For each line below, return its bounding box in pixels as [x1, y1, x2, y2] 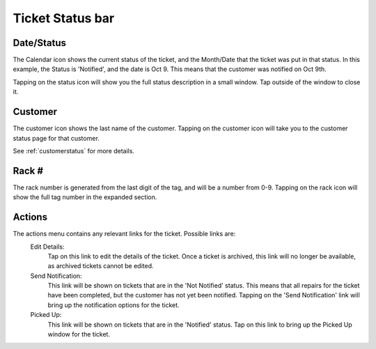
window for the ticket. [47, 330, 111, 339]
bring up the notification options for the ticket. [47, 300, 180, 309]
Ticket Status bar [13, 10, 115, 26]
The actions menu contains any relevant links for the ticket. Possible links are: [13, 230, 236, 238]
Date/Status [13, 37, 66, 49]
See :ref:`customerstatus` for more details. [13, 146, 135, 155]
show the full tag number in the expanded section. [13, 193, 157, 201]
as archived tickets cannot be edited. [47, 262, 154, 270]
